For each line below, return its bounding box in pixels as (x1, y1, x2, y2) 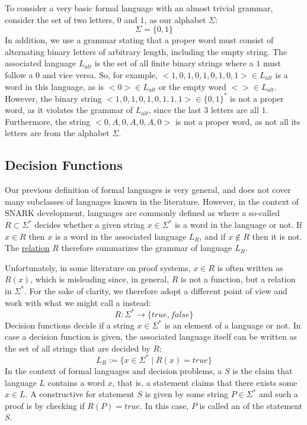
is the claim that (232, 364, 293, 376)
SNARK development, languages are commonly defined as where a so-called (5, 207, 280, 219)
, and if (199, 230, 226, 242)
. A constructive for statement (25, 388, 135, 400)
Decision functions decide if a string (5, 318, 135, 331)
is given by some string (145, 388, 228, 400)
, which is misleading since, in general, (30, 273, 170, 285)
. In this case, (140, 399, 189, 411)
